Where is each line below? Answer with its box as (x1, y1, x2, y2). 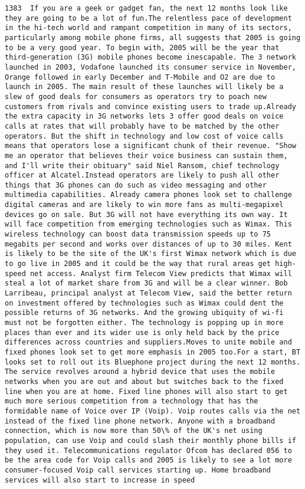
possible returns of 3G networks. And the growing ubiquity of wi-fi (5, 309, 284, 317)
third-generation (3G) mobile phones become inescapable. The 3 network (5, 53, 296, 62)
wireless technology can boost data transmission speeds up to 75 (5, 230, 271, 239)
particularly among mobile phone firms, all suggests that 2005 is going (5, 33, 301, 42)
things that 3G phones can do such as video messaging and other (5, 180, 267, 189)
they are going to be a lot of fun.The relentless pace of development (5, 14, 292, 22)
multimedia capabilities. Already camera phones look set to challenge (5, 191, 292, 199)
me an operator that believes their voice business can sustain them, (5, 151, 288, 160)
